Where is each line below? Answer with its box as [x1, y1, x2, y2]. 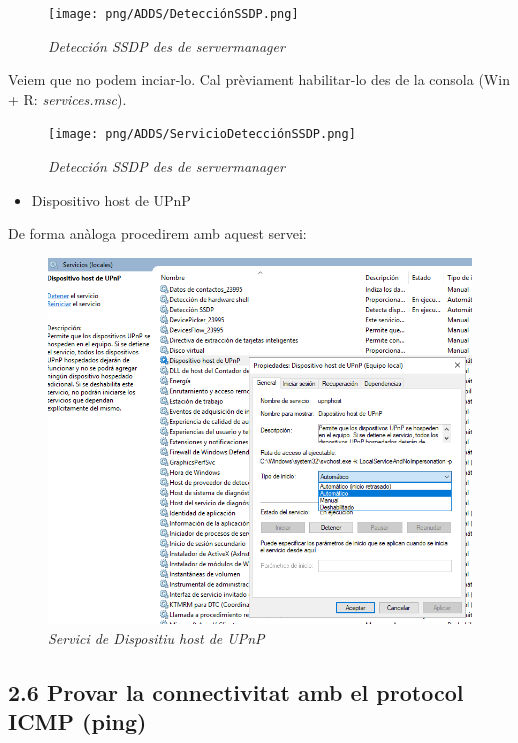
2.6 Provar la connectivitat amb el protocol [8, 676, 464, 707]
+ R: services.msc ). [8, 88, 127, 109]
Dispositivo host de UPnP [31, 189, 191, 210]
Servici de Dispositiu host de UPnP [48, 627, 265, 648]
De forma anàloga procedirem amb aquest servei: [8, 223, 307, 244]
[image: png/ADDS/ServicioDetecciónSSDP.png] [48, 127, 356, 142]
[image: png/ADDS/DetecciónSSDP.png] [48, 7, 299, 21]
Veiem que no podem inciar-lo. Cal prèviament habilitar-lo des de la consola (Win [8, 69, 510, 90]
